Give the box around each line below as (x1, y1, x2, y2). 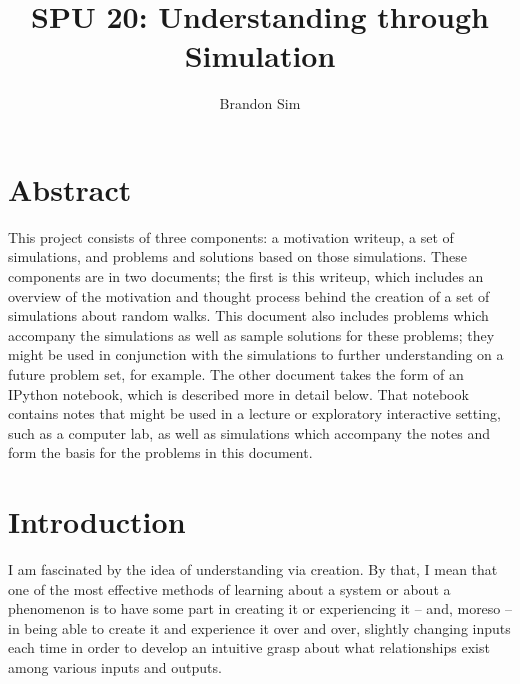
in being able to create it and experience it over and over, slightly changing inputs (8, 617, 511, 638)
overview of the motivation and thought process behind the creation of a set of (8, 285, 490, 306)
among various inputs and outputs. (8, 657, 222, 678)
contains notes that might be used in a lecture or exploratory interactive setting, (8, 403, 501, 424)
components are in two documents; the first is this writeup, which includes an (8, 266, 484, 287)
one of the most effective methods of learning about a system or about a (8, 578, 451, 599)
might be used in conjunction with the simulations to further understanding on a (8, 344, 504, 365)
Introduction (8, 501, 186, 542)
